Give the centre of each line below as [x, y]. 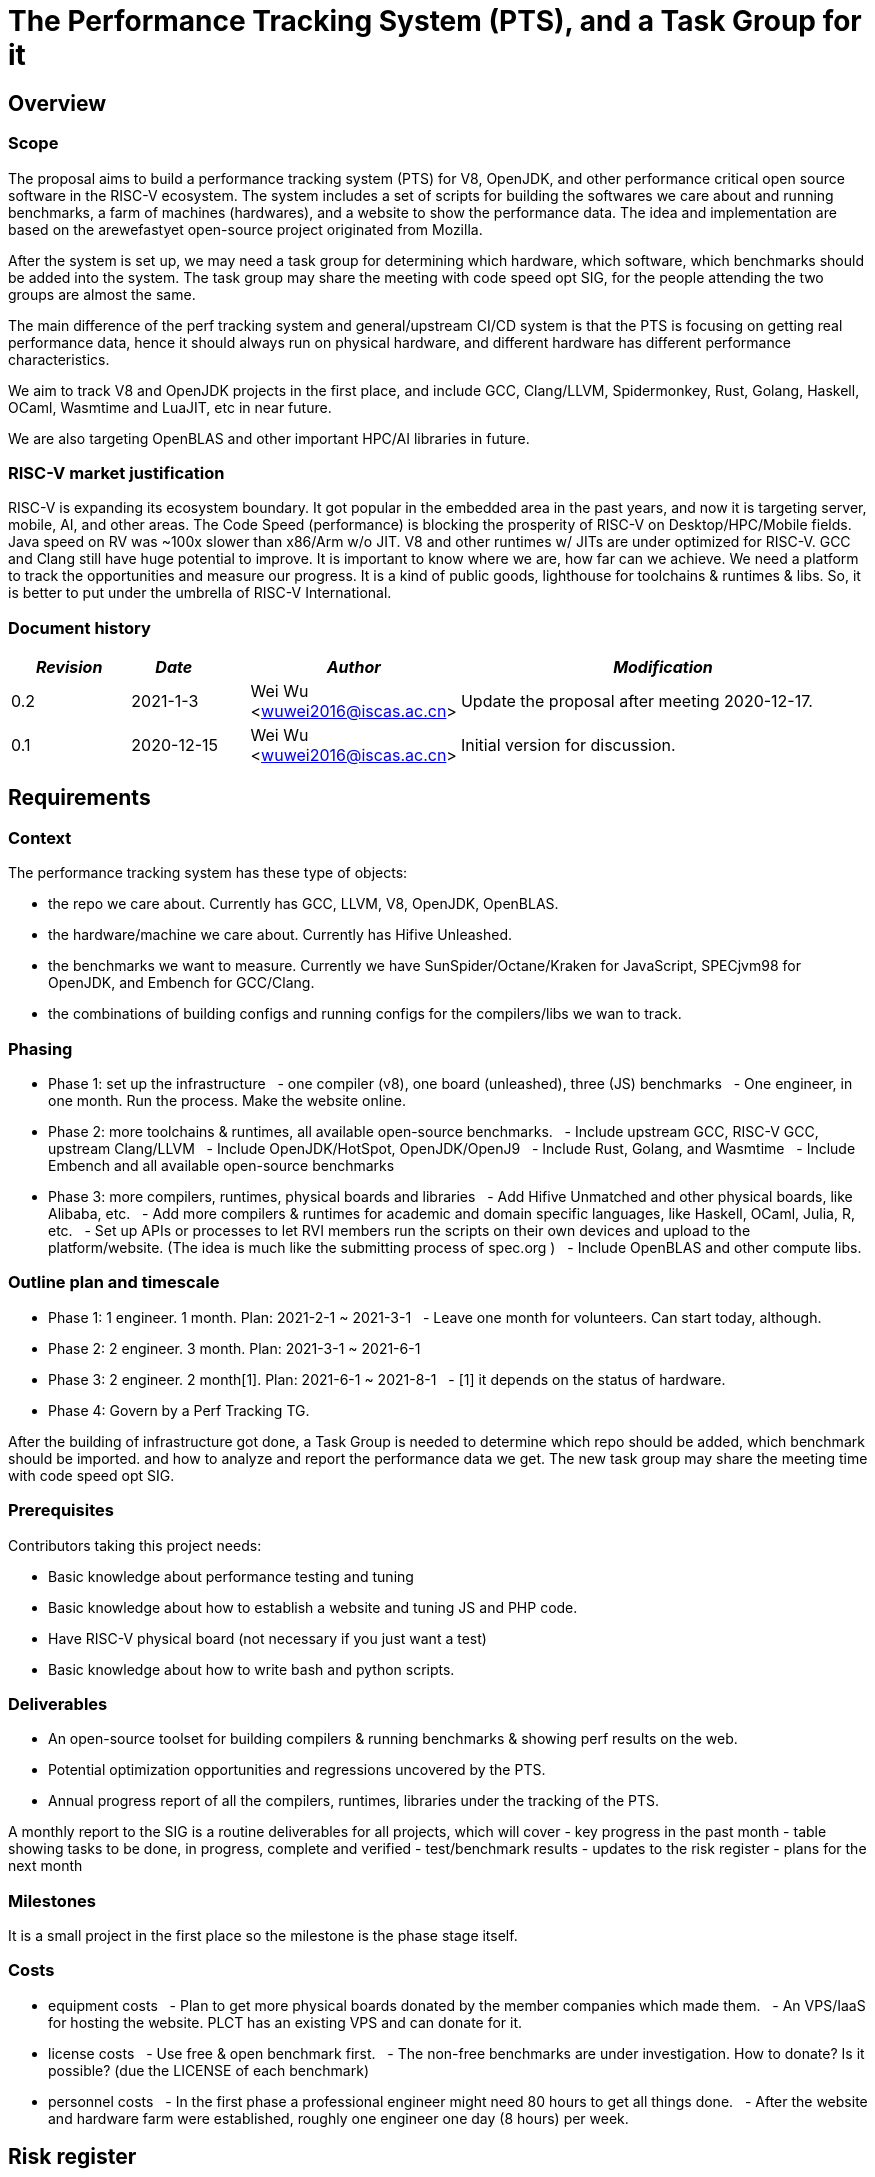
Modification [663, 667]
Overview [57, 103]
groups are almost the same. [102, 294]
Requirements [79, 798]
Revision [69, 667]
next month [45, 1866]
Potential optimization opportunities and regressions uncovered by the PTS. [297, 1770]
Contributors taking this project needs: [135, 1545]
